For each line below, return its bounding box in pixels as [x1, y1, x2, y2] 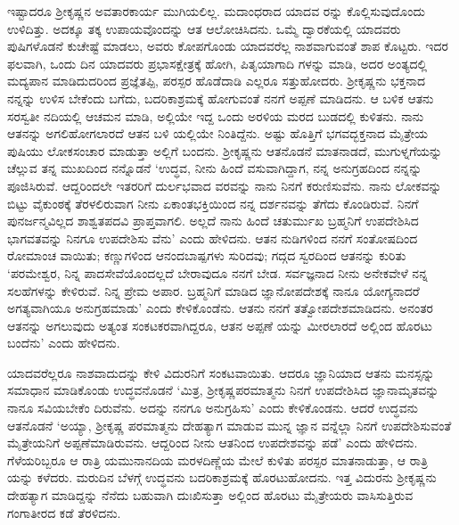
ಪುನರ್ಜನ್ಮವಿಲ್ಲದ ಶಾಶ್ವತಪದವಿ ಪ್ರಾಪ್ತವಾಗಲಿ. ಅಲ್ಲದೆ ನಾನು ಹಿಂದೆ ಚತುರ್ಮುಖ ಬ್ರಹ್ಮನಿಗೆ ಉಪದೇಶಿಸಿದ [7, 211, 419, 230]
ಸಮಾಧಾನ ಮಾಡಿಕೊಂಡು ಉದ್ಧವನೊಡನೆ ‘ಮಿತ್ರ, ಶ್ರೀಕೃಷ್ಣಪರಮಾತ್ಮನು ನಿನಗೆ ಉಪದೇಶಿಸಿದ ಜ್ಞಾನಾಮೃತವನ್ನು [7, 381, 439, 399]
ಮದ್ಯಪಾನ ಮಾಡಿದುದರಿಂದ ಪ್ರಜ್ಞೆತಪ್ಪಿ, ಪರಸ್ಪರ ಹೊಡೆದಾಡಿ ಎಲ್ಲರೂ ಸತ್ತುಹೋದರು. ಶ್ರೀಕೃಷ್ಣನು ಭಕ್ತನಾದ [7, 71, 426, 90]
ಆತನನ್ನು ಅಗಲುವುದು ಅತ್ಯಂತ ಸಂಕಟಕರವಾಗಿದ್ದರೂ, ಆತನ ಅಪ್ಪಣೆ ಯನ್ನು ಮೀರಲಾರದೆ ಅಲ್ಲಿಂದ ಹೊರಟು [7, 316, 433, 334]
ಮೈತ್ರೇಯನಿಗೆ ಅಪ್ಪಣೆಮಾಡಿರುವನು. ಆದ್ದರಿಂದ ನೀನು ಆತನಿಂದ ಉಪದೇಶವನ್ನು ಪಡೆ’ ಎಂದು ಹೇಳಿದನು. [7, 433, 418, 452]
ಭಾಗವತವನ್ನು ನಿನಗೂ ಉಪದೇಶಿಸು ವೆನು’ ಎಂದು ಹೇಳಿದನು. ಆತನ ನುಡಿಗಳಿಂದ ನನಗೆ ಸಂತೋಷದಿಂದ [7, 228, 418, 247]
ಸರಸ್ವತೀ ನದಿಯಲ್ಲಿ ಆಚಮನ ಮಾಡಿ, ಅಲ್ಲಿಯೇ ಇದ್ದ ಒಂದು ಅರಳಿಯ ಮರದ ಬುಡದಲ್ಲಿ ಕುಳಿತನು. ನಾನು [7, 106, 424, 125]
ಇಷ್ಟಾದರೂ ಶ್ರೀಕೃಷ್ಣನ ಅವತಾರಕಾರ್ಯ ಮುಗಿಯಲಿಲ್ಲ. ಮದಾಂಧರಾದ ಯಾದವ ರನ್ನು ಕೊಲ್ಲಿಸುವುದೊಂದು [7, 2, 425, 20]
